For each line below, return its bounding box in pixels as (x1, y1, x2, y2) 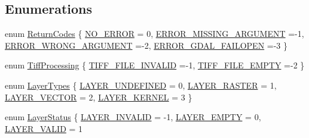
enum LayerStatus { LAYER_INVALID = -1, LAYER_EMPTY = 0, (5, 111, 261, 123)
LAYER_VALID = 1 (5, 122, 83, 134)
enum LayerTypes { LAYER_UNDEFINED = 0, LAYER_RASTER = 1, (5, 79, 277, 91)
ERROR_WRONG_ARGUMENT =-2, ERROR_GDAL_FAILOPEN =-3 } (5, 39, 288, 51)
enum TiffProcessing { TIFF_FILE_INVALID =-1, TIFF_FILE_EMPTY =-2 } (5, 59, 305, 71)
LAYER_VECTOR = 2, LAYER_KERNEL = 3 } (5, 90, 192, 103)
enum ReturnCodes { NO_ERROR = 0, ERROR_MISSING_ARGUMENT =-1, (5, 27, 304, 40)
